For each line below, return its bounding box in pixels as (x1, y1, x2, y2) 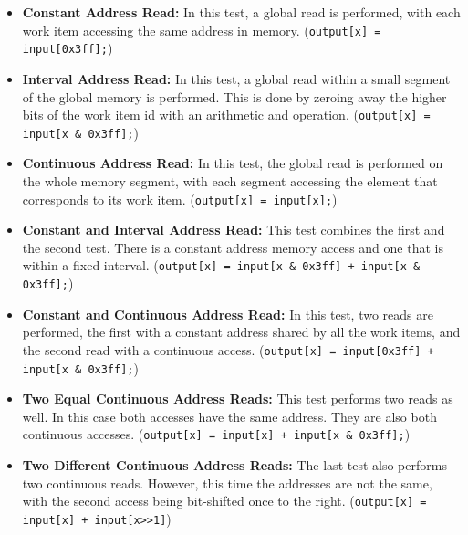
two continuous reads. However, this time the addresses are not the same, (22, 473, 432, 492)
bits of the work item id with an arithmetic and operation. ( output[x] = (22, 105, 431, 124)
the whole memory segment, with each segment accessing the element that (22, 172, 438, 190)
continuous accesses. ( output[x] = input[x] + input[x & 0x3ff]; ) (22, 425, 411, 444)
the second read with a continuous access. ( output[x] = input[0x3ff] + (22, 340, 434, 359)
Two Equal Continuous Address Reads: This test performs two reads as (22, 389, 453, 408)
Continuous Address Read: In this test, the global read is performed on (22, 153, 443, 173)
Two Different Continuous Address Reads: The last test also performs (22, 456, 447, 475)
